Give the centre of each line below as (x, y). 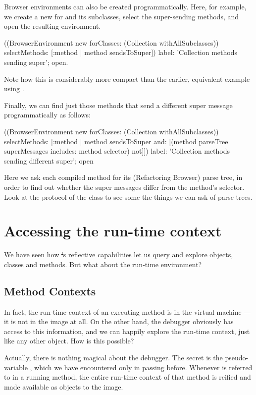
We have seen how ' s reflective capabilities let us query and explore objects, (119, 254)
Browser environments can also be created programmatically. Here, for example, (125, 6)
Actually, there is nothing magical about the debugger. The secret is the (113, 357)
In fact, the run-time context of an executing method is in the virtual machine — (128, 311)
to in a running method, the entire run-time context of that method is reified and (128, 377)
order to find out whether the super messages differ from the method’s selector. (124, 187)
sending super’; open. (36, 62)
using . (14, 88)
